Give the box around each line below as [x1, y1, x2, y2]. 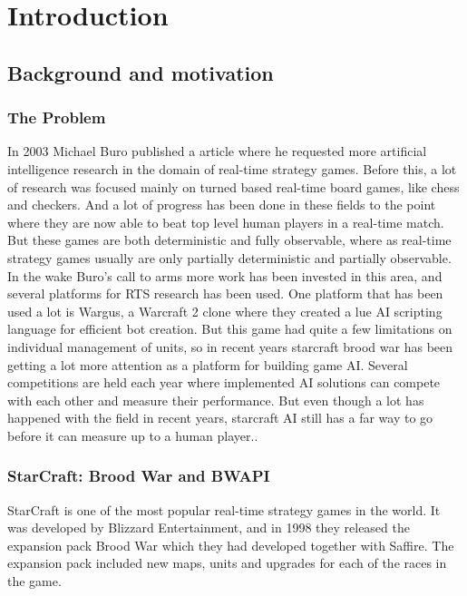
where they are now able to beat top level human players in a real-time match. [7, 212, 444, 231]
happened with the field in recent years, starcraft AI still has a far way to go [7, 408, 433, 427]
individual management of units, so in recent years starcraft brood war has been [7, 337, 453, 356]
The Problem [7, 106, 106, 129]
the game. [7, 572, 62, 591]
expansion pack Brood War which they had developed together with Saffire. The [7, 535, 454, 554]
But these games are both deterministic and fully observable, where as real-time [7, 230, 452, 249]
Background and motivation [7, 58, 274, 86]
